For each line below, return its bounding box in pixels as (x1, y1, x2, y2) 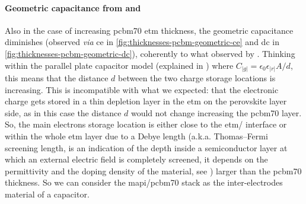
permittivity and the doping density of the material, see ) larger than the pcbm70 (5, 164, 302, 177)
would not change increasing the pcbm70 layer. (130, 106, 302, 119)
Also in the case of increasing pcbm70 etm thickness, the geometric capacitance (5, 24, 294, 36)
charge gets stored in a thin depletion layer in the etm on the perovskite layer (5, 95, 287, 107)
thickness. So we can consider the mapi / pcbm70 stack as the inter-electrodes (5, 176, 283, 189)
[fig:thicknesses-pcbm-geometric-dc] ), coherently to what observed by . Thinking (5, 47, 295, 59)
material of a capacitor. (5, 188, 90, 200)
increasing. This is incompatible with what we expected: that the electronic (5, 83, 279, 95)
